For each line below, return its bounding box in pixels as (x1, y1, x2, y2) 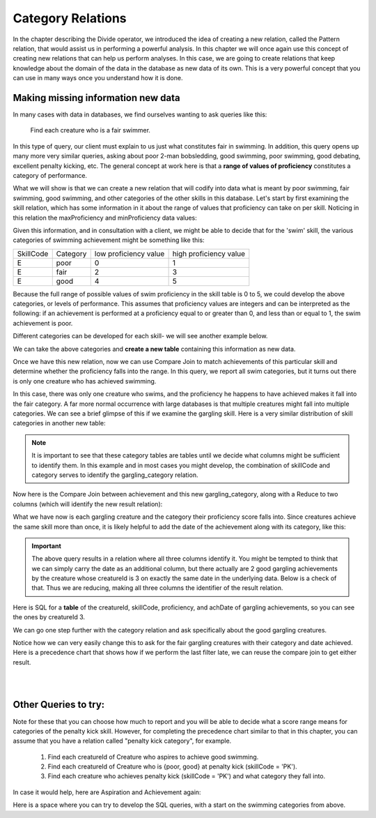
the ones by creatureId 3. (13, 613, 86, 621)
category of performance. (13, 171, 87, 179)
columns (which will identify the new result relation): (13, 499, 163, 508)
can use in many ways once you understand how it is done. (13, 74, 183, 82)
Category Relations (13, 10, 127, 26)
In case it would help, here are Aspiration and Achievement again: (13, 788, 201, 796)
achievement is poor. (13, 319, 73, 327)
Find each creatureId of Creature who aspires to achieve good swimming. (47, 752, 259, 761)
